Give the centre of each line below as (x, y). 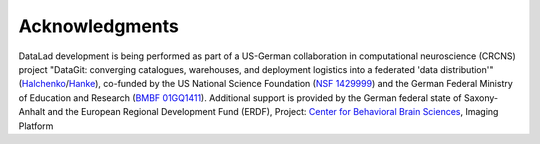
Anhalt (32, 112)
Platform (36, 126)
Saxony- (481, 97)
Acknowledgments (99, 26)
